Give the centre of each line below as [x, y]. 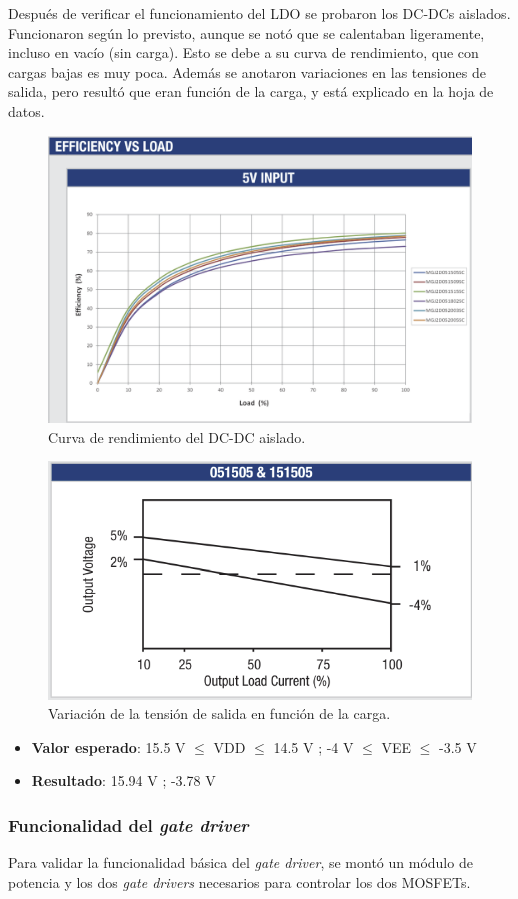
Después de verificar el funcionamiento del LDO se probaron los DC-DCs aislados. [259, 13]
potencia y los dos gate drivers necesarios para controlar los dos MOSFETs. [239, 881]
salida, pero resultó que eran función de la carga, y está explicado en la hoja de [251, 91]
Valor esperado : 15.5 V [108, 746]
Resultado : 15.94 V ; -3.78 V [123, 780]
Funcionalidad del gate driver [128, 824]
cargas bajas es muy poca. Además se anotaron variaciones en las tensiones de [247, 71]
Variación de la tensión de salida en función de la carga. [219, 713]
